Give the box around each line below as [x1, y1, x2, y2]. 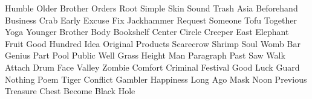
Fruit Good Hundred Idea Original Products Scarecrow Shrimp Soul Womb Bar [5, 37, 301, 49]
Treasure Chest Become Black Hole [5, 85, 135, 97]
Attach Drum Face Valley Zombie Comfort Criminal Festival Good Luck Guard [5, 60, 300, 73]
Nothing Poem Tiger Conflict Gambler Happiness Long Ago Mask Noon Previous [5, 72, 307, 85]
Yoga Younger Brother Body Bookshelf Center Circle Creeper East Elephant [5, 25, 289, 38]
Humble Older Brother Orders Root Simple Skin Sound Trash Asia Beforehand [5, 2, 298, 14]
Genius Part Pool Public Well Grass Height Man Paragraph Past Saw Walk [5, 49, 285, 62]
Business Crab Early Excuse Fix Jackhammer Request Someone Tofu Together [5, 13, 297, 26]
